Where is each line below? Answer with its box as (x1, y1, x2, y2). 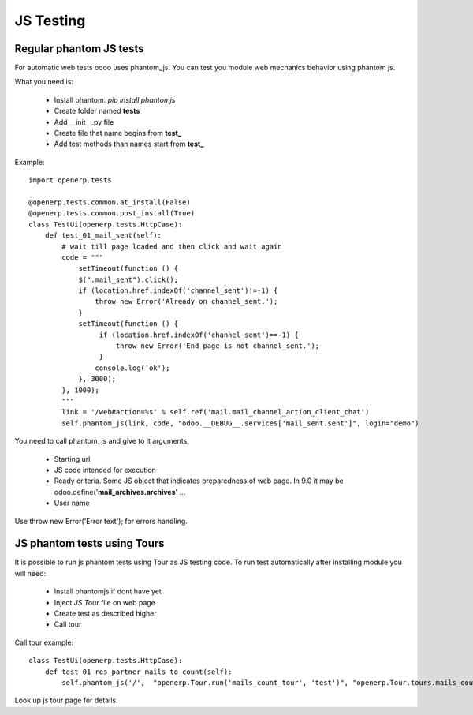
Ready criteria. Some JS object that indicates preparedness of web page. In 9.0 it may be (54, 476, 344, 485)
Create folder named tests (54, 107, 140, 116)
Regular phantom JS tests (14, 42, 144, 55)
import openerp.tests (28, 176, 112, 185)
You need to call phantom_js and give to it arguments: (14, 436, 189, 446)
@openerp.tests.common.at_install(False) (28, 197, 191, 207)
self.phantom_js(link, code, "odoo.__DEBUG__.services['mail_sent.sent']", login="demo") (61, 418, 419, 428)
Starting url (54, 454, 91, 463)
